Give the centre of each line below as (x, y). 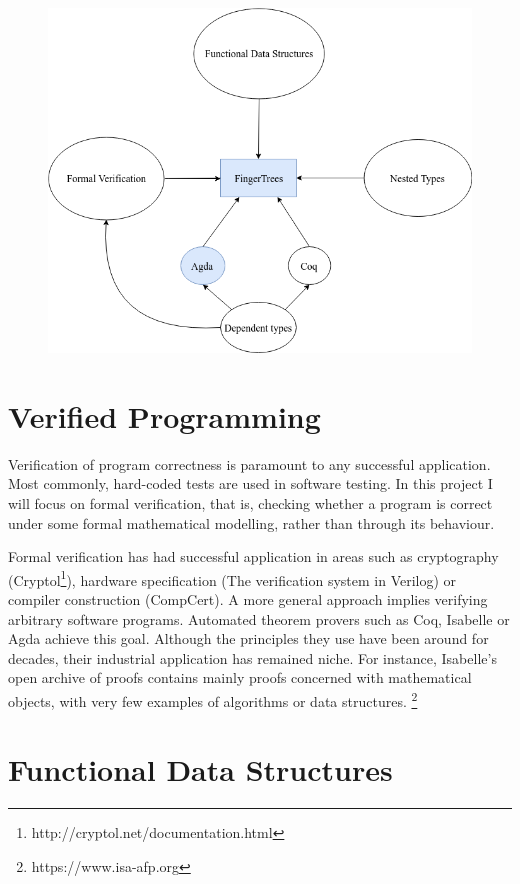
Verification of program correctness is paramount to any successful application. (249, 463)
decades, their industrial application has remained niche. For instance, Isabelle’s (252, 657)
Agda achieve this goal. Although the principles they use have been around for (248, 638)
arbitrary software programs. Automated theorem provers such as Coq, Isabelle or (259, 618)
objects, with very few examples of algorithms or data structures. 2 (213, 699)
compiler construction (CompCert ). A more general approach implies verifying (248, 599)
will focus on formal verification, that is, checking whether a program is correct (250, 503)
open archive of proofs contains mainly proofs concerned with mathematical (240, 677)
